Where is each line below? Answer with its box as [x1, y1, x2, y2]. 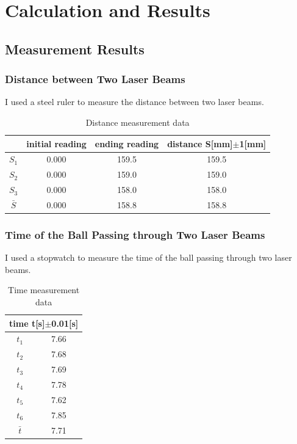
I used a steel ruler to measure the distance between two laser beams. [5, 95, 264, 108]
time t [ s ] [9, 316, 45, 329]
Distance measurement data [85, 115, 190, 128]
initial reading [26, 137, 87, 150]
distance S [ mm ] [167, 137, 233, 150]
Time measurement [8, 283, 80, 296]
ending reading [95, 137, 159, 150]
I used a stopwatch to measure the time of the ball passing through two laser [5, 251, 292, 264]
